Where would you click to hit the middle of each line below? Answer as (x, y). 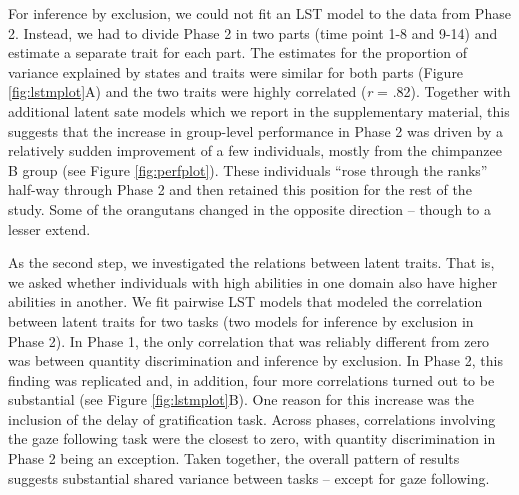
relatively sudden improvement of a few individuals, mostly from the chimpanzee (255, 150)
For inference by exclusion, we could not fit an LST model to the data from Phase (259, 13)
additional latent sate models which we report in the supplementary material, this (259, 110)
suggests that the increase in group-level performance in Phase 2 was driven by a (256, 130)
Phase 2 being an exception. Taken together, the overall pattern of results (234, 458)
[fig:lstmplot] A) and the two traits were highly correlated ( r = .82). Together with (259, 91)
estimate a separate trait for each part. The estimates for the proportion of (238, 52)
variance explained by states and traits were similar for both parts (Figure (236, 71)
